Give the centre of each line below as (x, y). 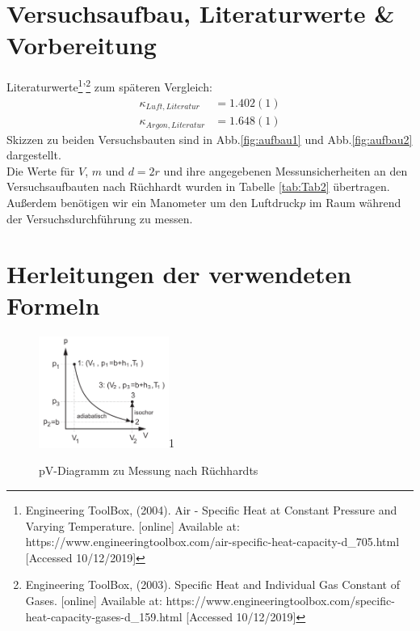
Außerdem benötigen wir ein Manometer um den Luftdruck (153, 202)
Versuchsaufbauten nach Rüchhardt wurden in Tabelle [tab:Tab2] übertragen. (198, 186)
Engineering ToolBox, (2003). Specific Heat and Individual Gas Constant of (212, 584)
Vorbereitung (82, 45)
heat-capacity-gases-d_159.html (104, 616)
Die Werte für (41, 170)
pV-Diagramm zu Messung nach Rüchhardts (149, 470)
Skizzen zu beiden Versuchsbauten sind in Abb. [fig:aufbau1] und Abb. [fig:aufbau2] (210, 139)
